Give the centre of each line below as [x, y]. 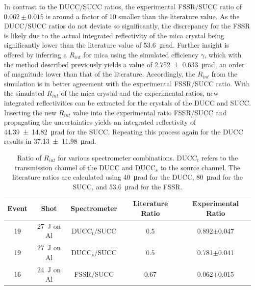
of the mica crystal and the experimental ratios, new [140, 93]
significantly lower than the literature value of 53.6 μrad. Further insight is [116, 45]
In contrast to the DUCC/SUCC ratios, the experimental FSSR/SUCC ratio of [123, 6]
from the [224, 74]
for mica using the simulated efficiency [141, 54]
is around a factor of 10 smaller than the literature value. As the [143, 16]
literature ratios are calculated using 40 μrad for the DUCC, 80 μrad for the [127, 177]
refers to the [220, 157]
